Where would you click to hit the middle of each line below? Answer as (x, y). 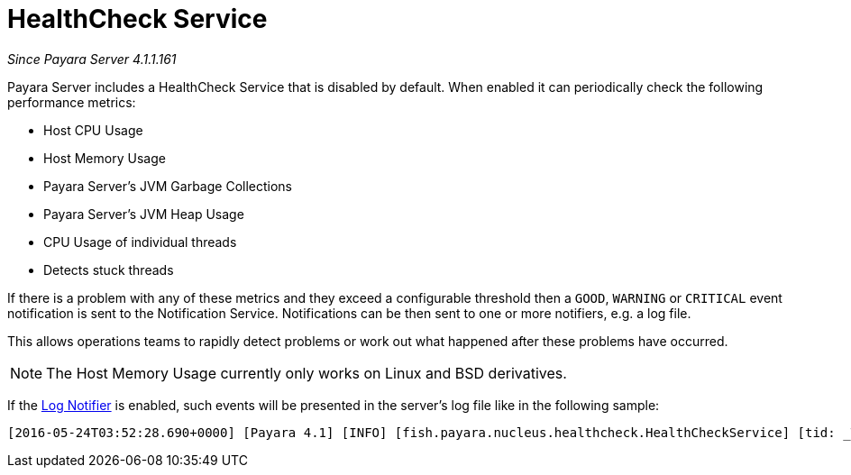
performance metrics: (72, 102)
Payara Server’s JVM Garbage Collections (168, 186)
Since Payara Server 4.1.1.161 (92, 59)
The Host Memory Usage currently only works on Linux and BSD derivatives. (307, 373)
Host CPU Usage (93, 130)
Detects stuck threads (109, 269)
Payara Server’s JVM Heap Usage (144, 214)
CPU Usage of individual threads (140, 242)
